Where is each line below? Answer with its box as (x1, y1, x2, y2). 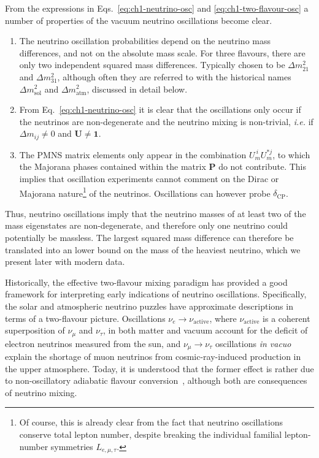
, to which (272, 148, 310, 161)
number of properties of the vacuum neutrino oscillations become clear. (5, 13, 272, 26)
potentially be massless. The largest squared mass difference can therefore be (5, 231, 294, 244)
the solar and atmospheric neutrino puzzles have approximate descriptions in (5, 299, 293, 312)
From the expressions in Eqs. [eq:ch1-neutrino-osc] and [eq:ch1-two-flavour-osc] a (5, 2, 309, 14)
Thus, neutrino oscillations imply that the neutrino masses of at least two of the (5, 207, 306, 219)
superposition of (5, 324, 65, 337)
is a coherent (263, 311, 310, 324)
